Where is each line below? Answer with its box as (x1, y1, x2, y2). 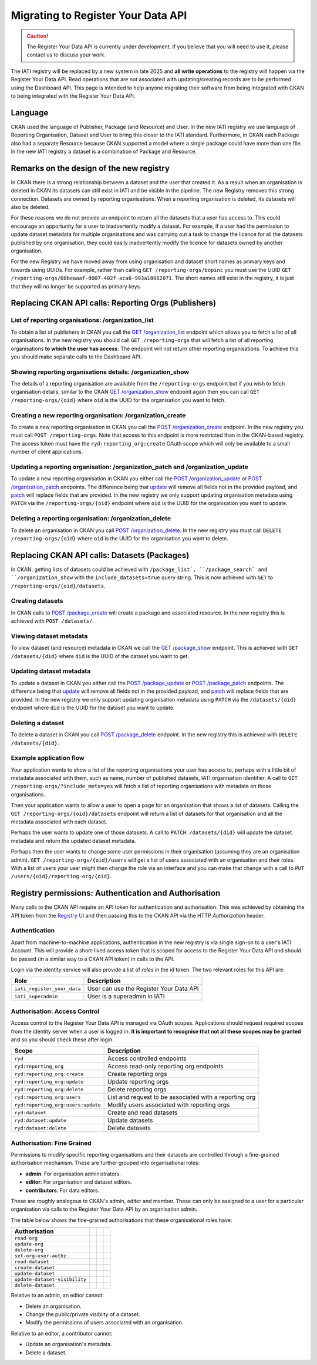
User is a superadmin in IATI (87, 992, 165, 1001)
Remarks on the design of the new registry (11, 163, 170, 173)
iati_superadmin (14, 993, 58, 999)
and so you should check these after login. (11, 1036, 114, 1043)
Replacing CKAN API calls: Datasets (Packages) (11, 550, 190, 560)
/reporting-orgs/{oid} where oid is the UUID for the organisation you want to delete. (11, 534, 229, 542)
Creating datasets (11, 597, 63, 605)
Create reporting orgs (107, 1070, 167, 1078)
